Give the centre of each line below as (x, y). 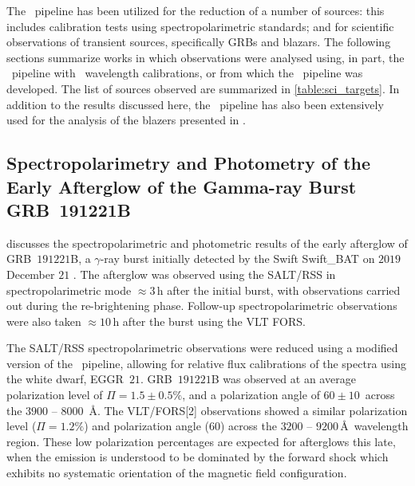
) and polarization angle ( (146, 426)
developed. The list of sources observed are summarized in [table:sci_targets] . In (203, 88)
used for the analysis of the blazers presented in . (126, 120)
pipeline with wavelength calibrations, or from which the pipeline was (187, 73)
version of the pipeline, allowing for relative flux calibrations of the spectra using (207, 363)
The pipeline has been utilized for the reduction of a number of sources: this (196, 10)
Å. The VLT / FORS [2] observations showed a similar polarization (248, 410)
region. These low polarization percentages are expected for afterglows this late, (201, 441)
